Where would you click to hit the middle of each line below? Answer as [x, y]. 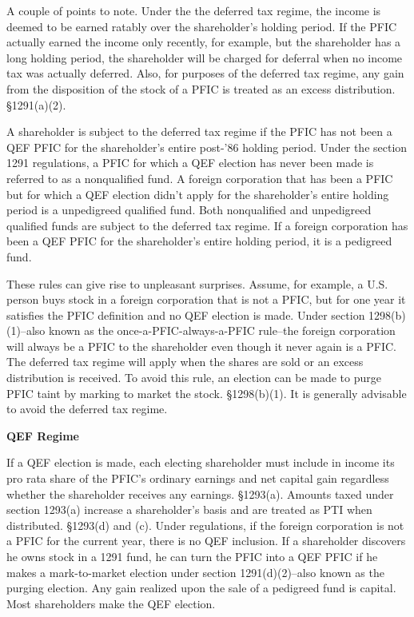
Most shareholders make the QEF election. [111, 603]
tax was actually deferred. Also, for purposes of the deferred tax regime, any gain [205, 73]
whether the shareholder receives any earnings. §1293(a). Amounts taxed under [200, 494]
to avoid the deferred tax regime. [87, 409]
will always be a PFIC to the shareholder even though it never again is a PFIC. [201, 346]
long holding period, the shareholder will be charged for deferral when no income [205, 57]
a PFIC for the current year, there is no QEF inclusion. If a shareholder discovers [206, 541]
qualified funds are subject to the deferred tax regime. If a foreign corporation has [207, 225]
